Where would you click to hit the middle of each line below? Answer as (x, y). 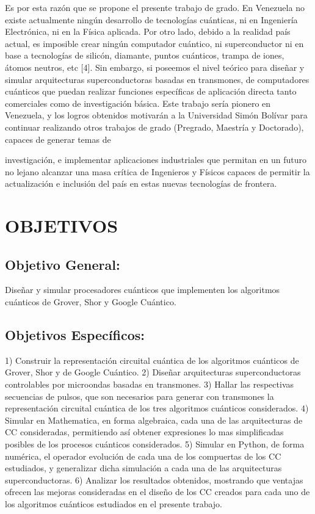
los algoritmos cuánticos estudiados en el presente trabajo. (114, 504)
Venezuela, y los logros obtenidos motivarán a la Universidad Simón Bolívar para (156, 115)
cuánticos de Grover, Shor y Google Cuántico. (91, 302)
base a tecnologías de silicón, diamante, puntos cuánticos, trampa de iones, (145, 55)
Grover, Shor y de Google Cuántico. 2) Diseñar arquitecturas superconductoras (153, 372)
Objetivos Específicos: (75, 335)
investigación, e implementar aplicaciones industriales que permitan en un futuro (156, 160)
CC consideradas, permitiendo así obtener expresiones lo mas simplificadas (144, 432)
